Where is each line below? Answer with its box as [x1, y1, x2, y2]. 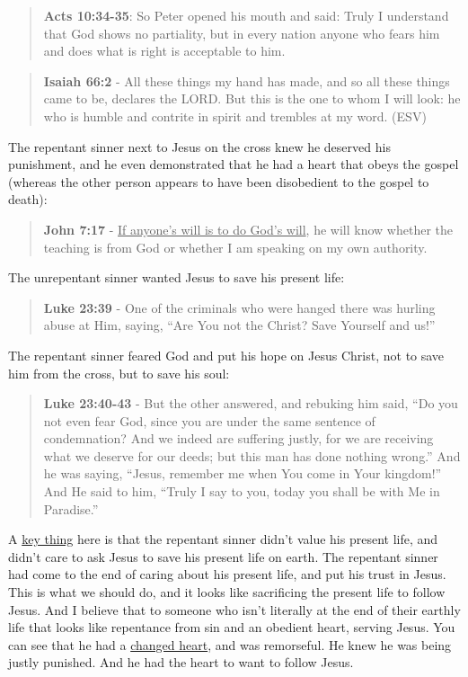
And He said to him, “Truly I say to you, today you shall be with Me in [43, 482, 440, 501]
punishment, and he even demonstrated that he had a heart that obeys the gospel [8, 155, 459, 174]
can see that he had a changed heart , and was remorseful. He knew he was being [8, 635, 452, 654]
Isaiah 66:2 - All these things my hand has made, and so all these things [43, 71, 450, 90]
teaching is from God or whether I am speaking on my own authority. [43, 237, 428, 256]
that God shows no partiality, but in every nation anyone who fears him [43, 23, 440, 42]
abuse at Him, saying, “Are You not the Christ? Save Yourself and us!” [43, 316, 436, 334]
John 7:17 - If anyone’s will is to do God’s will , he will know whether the [43, 219, 453, 238]
